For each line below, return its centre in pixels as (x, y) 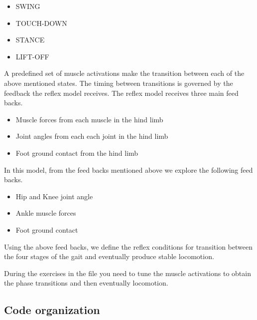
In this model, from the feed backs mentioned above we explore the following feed (128, 169)
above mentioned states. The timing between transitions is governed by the (119, 83)
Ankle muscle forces (46, 213)
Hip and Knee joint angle (54, 196)
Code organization (52, 310)
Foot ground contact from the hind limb (77, 153)
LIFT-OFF (32, 56)
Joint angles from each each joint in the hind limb (92, 136)
